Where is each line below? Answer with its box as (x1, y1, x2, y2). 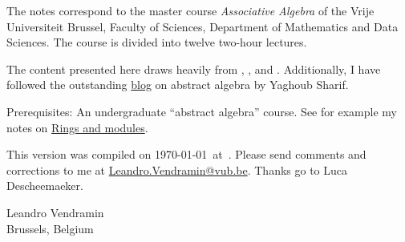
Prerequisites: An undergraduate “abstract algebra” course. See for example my (6, 103, 397, 119)
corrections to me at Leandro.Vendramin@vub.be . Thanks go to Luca (6, 161, 348, 178)
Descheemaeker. (6, 177, 83, 194)
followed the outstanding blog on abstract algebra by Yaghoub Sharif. (6, 76, 349, 93)
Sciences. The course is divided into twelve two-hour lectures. (6, 34, 307, 50)
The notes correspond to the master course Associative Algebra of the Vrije (6, 2, 375, 18)
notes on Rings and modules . (6, 119, 148, 135)
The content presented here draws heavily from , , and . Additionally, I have (6, 60, 381, 77)
